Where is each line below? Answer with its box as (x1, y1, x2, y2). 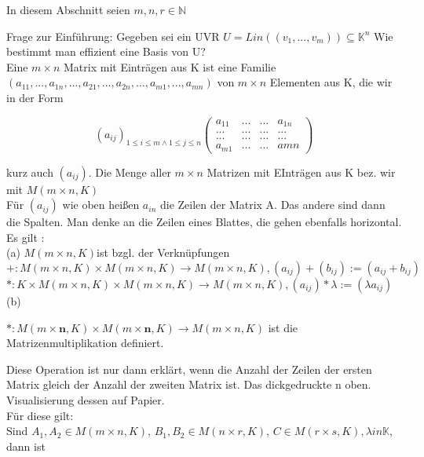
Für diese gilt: (6, 407, 74, 423)
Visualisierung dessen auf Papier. (6, 392, 165, 408)
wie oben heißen (62, 196, 140, 213)
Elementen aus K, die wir (269, 74, 393, 90)
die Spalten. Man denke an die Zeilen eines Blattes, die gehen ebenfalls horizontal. (6, 214, 402, 230)
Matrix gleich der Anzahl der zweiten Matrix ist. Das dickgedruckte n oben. (6, 376, 371, 393)
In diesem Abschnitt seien (6, 2, 130, 17)
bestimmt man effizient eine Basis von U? (6, 43, 206, 60)
